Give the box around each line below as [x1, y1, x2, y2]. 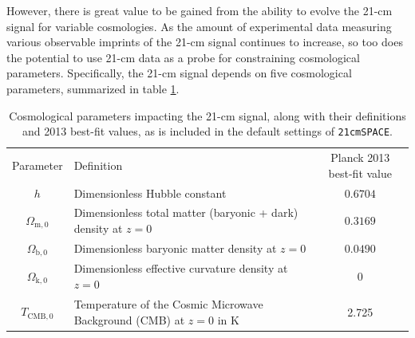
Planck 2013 [330, 149, 390, 166]
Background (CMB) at [73, 311, 185, 328]
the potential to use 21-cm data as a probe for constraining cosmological [6, 49, 360, 65]
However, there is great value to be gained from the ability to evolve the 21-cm [6, 2, 393, 18]
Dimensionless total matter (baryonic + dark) [73, 204, 298, 221]
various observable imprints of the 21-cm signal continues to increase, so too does [6, 33, 403, 50]
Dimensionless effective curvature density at [73, 260, 288, 277]
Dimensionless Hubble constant [73, 184, 227, 201]
